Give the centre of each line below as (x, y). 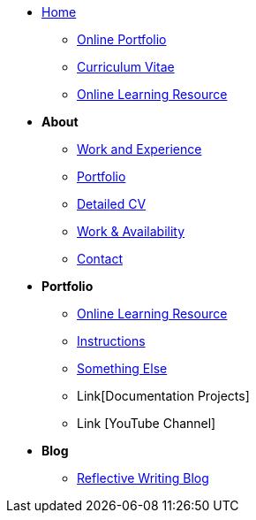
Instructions (111, 341)
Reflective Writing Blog (143, 478)
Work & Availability (131, 231)
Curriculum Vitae (126, 67)
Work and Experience (139, 149)
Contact (100, 259)
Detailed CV (112, 204)
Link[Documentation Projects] (163, 396)
